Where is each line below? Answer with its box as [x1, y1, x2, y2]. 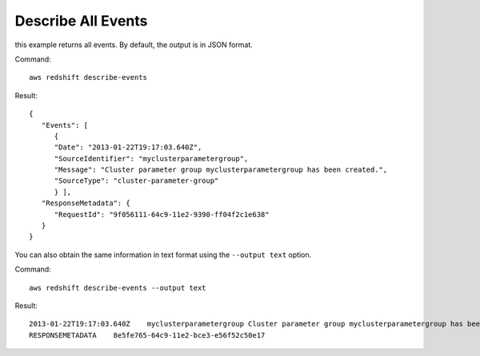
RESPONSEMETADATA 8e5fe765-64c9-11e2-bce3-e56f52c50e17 [29, 330, 266, 339]
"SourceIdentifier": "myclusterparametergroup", [54, 154, 249, 163]
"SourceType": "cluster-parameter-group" [54, 176, 219, 185]
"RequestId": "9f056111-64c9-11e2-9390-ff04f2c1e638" [54, 210, 270, 219]
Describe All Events [14, 12, 148, 30]
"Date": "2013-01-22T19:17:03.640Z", [54, 143, 202, 152]
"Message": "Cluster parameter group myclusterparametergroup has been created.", [54, 165, 388, 175]
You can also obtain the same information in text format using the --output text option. [14, 250, 312, 259]
